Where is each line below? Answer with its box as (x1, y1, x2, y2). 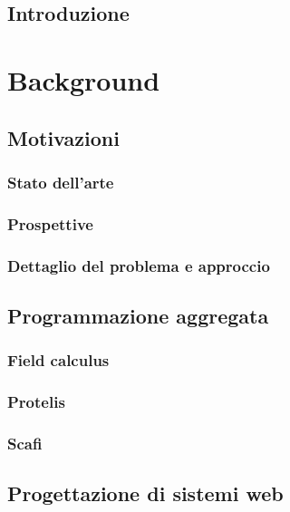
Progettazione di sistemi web (7, 479, 284, 507)
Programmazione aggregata (7, 301, 269, 329)
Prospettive (7, 212, 93, 235)
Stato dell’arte (7, 170, 114, 193)
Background (7, 61, 160, 98)
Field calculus (7, 349, 110, 372)
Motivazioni (7, 123, 120, 151)
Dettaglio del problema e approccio (7, 254, 270, 276)
